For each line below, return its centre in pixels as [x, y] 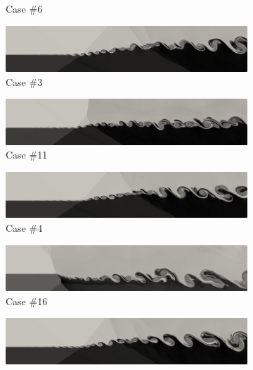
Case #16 [27, 301]
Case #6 [24, 8]
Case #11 [27, 155]
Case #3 [24, 81]
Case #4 [24, 228]
